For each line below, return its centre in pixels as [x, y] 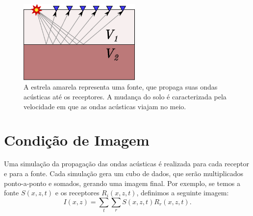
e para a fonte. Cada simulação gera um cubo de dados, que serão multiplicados [124, 173]
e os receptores [77, 193]
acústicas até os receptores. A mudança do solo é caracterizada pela [125, 97]
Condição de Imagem [77, 140]
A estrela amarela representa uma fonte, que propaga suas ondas [121, 87]
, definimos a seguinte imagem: [183, 193]
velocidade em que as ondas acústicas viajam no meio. [105, 106]
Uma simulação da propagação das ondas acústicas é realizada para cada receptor [126, 164]
